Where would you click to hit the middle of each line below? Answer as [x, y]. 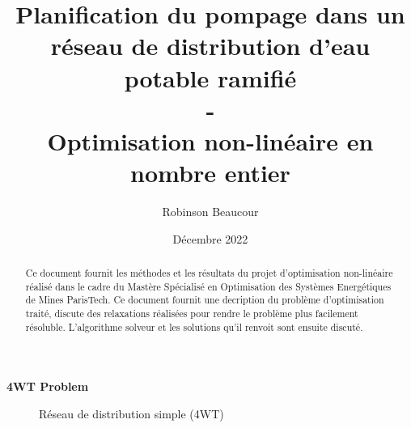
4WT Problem [48, 386]
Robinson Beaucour [210, 212]
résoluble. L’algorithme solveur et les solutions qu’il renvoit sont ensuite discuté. [194, 326]
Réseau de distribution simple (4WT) [131, 413]
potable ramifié [210, 77]
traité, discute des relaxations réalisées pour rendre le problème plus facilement [192, 314]
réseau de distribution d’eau [210, 46]
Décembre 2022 [210, 238]
